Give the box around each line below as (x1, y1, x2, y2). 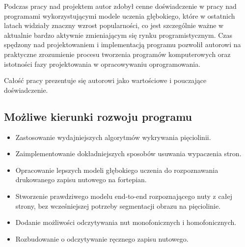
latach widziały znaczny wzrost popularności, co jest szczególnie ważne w (4, 20, 224, 30)
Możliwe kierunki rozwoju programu (4, 109, 192, 124)
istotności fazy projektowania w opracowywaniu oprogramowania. (4, 58, 201, 69)
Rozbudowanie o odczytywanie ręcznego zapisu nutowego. (15, 233, 189, 244)
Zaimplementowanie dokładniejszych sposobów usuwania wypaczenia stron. (15, 148, 242, 159)
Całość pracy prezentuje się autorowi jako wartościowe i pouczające (4, 75, 207, 85)
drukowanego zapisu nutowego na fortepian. (15, 174, 147, 185)
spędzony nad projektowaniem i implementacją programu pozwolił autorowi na (4, 39, 241, 50)
